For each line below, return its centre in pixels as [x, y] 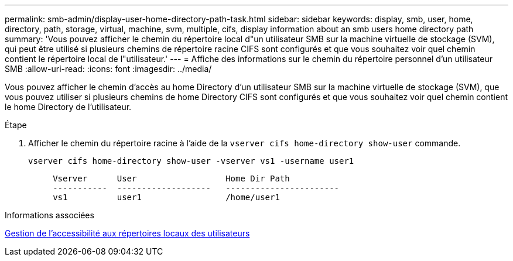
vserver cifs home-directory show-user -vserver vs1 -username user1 [191, 161]
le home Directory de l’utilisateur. [68, 107]
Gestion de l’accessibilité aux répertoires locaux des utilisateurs [127, 233]
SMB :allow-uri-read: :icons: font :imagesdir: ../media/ [108, 69]
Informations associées [49, 215]
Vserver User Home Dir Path [171, 178]
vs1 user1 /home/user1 [166, 197]
